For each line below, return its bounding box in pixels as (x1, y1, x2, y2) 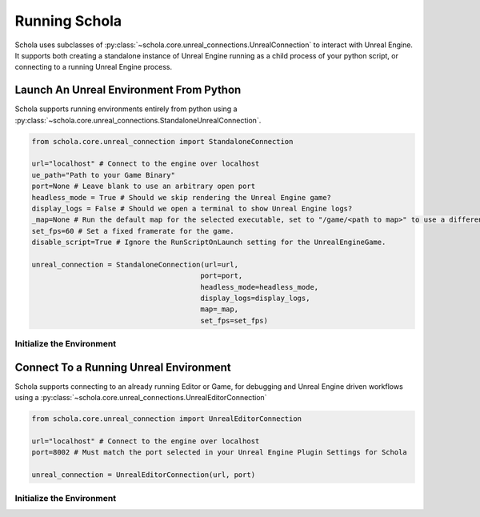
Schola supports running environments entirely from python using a (14, 104, 238, 114)
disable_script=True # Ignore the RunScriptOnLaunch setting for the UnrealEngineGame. (31, 238, 386, 247)
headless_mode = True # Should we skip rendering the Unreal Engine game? (31, 193, 332, 202)
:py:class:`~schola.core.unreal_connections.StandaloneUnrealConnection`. (14, 115, 262, 125)
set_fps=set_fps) (200, 316, 268, 325)
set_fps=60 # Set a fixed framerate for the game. (31, 226, 235, 235)
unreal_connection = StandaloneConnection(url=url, (31, 260, 239, 269)
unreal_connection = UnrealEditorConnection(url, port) (31, 471, 256, 479)
